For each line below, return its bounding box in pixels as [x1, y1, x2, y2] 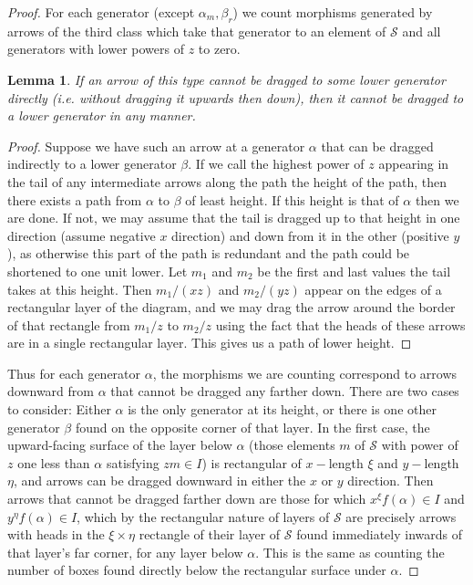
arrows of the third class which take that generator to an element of [7, 21, 386, 40]
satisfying [106, 453, 159, 472]
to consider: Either [7, 400, 111, 419]
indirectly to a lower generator [7, 154, 177, 173]
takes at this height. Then [7, 279, 152, 298]
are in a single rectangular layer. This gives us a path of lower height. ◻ [7, 333, 412, 352]
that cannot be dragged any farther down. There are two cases [110, 381, 459, 401]
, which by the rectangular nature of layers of [77, 507, 330, 526]
